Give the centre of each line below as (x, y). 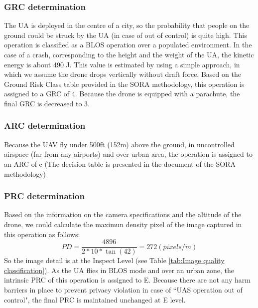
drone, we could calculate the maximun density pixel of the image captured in (123, 224)
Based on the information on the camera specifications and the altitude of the (123, 214)
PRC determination (44, 196)
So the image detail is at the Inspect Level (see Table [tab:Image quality (114, 260)
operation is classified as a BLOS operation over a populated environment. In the (128, 45)
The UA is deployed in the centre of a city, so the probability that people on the (127, 25)
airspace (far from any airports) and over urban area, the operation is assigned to (128, 154)
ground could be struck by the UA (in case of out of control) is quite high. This (126, 35)
